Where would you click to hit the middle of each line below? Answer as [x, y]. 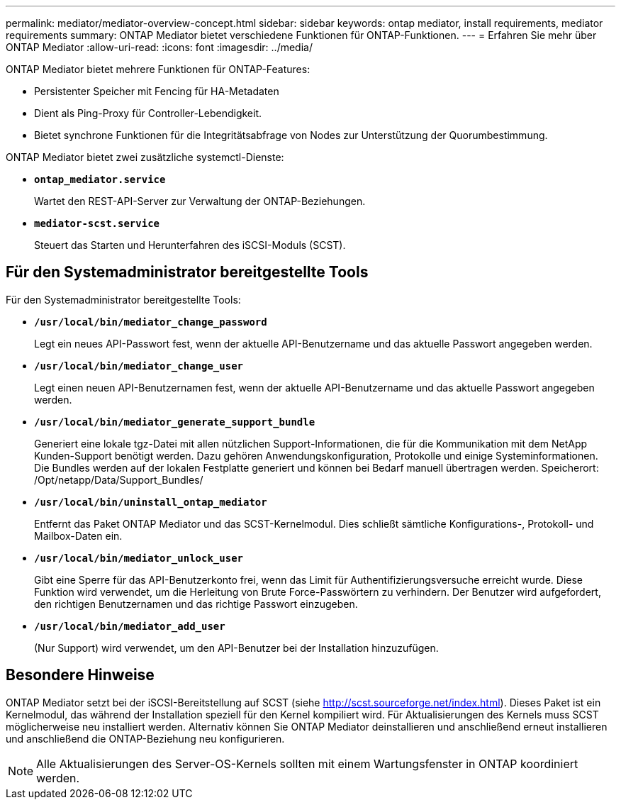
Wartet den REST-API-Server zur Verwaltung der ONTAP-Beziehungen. [200, 201]
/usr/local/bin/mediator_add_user [130, 626]
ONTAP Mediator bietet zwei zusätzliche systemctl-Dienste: [145, 157]
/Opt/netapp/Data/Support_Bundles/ [119, 479]
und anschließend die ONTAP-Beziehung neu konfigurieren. [145, 738]
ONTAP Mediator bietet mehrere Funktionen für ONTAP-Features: [158, 69]
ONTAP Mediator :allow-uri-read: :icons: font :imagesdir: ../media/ [159, 47]
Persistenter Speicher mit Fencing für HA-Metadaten [157, 91]
